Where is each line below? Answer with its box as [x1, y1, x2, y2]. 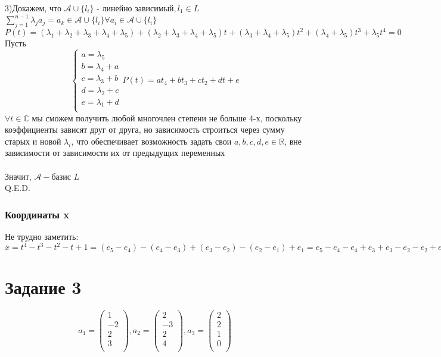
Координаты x [5, 206, 70, 221]
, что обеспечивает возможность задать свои [71, 134, 232, 147]
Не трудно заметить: [5, 230, 79, 243]
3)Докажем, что [5, 2, 61, 14]
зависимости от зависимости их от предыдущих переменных [5, 146, 225, 159]
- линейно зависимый [97, 5, 174, 13]
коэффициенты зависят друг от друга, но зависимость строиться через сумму [5, 123, 285, 136]
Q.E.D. [5, 181, 30, 194]
